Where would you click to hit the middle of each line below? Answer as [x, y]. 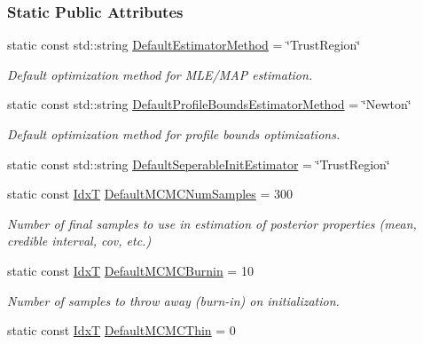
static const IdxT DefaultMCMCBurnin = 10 [130, 270]
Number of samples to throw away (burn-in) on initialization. [173, 300]
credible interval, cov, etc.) [79, 241]
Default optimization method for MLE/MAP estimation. [160, 74]
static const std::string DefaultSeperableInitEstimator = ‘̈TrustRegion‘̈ [199, 164]
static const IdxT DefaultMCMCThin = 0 [121, 330]
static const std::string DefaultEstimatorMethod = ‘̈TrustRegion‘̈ [184, 45]
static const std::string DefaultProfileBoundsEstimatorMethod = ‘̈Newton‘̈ [209, 104]
